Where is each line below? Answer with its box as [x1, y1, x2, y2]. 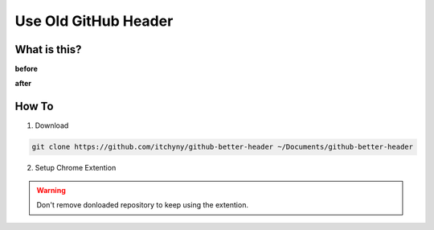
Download [35, 121, 69, 130]
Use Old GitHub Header [14, 12, 174, 30]
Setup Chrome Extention [35, 163, 117, 173]
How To [14, 100, 54, 113]
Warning [36, 185, 66, 195]
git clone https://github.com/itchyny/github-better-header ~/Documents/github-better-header [31, 142, 414, 152]
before [14, 64, 38, 74]
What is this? [14, 43, 82, 56]
